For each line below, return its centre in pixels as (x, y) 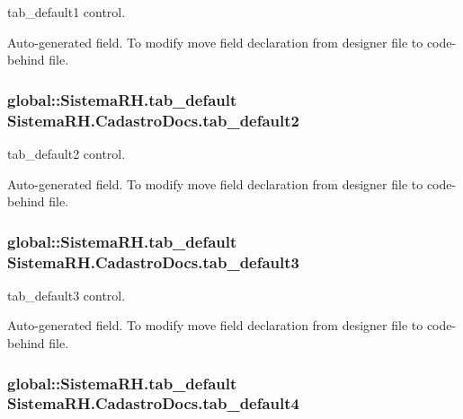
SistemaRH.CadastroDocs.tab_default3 (153, 262)
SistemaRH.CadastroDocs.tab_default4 (153, 403)
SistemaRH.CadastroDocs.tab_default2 (153, 120)
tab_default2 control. (67, 153)
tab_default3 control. (67, 295)
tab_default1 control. (67, 12)
